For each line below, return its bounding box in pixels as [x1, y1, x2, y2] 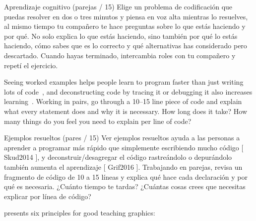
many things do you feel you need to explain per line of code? [4, 115, 192, 126]
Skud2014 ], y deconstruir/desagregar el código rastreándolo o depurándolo [4, 152, 232, 162]
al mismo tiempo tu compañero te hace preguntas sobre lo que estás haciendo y [4, 21, 246, 31]
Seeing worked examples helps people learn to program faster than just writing [4, 77, 244, 87]
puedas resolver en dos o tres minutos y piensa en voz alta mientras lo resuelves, [4, 11, 248, 21]
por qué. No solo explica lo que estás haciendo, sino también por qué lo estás [4, 30, 238, 41]
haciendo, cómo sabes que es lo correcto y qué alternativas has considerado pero [4, 40, 247, 51]
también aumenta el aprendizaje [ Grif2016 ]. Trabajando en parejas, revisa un [4, 161, 243, 172]
